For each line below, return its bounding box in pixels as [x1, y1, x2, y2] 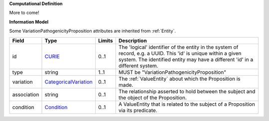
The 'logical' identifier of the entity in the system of [118, 44, 239, 51]
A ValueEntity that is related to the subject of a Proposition [118, 101, 255, 108]
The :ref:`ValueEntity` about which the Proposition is [118, 75, 241, 82]
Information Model [9, 19, 49, 25]
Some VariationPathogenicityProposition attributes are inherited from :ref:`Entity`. [9, 28, 176, 34]
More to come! [9, 10, 39, 16]
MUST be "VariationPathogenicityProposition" [118, 68, 227, 75]
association [12, 91, 39, 98]
